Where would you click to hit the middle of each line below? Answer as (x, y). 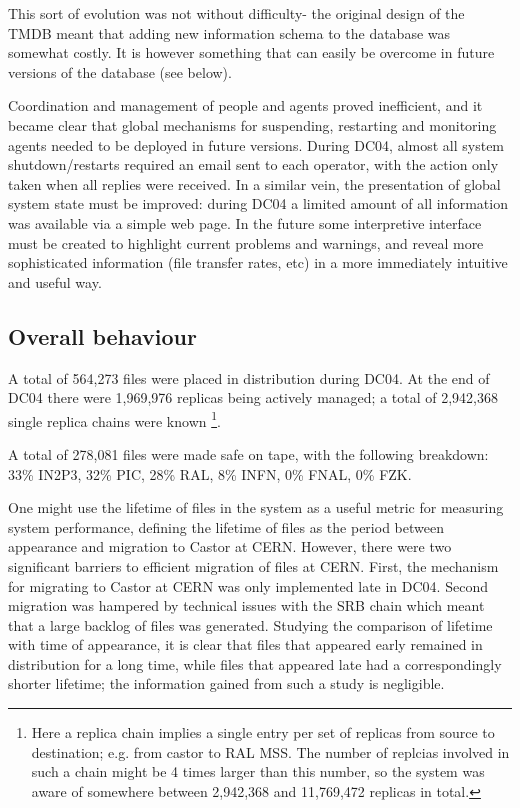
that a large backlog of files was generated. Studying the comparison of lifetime (250, 624)
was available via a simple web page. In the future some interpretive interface (245, 222)
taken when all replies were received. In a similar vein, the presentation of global (254, 183)
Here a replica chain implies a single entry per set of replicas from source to (263, 732)
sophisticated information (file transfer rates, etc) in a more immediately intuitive (258, 262)
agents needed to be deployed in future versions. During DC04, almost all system (256, 144)
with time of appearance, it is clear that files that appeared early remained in (245, 644)
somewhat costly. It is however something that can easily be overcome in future (251, 52)
